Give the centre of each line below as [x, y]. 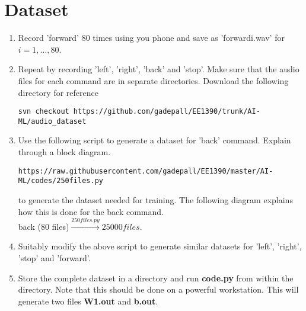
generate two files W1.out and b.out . [88, 301]
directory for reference [58, 92]
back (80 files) [44, 226]
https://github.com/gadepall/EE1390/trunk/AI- [167, 112]
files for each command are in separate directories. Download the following [153, 80]
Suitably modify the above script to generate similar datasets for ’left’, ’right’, [160, 246]
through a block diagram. [64, 152]
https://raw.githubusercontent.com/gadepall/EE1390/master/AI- [146, 171]
